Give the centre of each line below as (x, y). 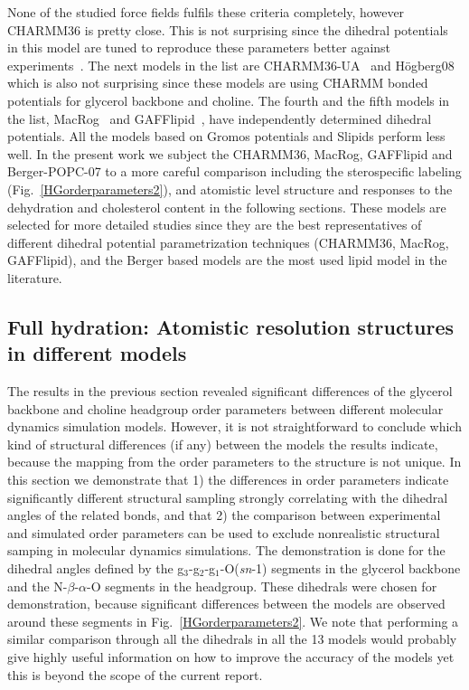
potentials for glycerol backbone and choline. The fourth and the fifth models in (229, 100)
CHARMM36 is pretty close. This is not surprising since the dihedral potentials (228, 29)
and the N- (38, 586)
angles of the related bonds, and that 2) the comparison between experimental (224, 515)
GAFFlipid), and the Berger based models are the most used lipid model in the (227, 260)
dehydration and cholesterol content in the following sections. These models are (227, 207)
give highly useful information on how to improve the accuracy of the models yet (231, 657)
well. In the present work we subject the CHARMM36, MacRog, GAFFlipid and (230, 153)
